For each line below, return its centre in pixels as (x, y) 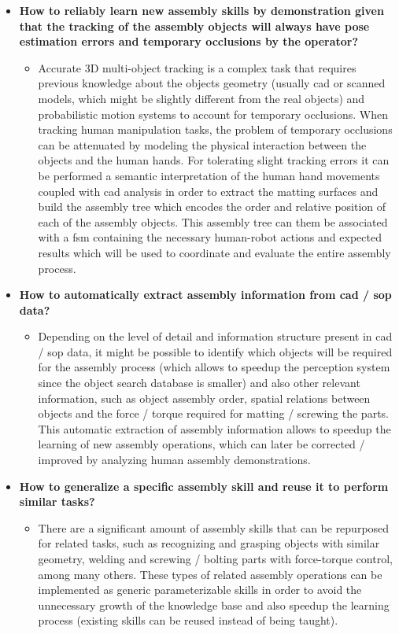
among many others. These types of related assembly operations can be (210, 574)
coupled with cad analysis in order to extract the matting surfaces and (208, 191)
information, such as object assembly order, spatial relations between (204, 398)
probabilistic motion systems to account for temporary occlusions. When (213, 114)
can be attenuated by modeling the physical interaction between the (202, 144)
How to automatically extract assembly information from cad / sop (205, 295)
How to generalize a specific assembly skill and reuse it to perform (204, 486)
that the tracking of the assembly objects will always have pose (194, 26)
